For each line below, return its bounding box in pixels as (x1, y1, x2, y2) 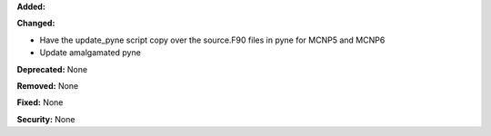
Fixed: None (16, 97, 64, 108)
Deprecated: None (16, 63, 88, 74)
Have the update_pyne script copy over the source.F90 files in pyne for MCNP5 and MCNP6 (39, 34, 386, 45)
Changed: (16, 18, 55, 29)
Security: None (16, 113, 75, 124)
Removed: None (16, 80, 79, 91)
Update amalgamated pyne (39, 47, 141, 58)
